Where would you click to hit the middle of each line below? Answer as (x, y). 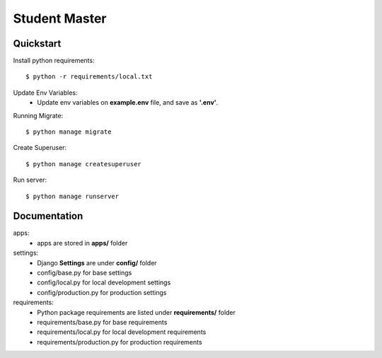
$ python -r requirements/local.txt (89, 77)
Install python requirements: (54, 61)
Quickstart (37, 44)
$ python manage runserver (73, 196)
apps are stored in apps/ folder (82, 243)
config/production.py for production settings (102, 292)
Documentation (48, 216)
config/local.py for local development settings (104, 282)
